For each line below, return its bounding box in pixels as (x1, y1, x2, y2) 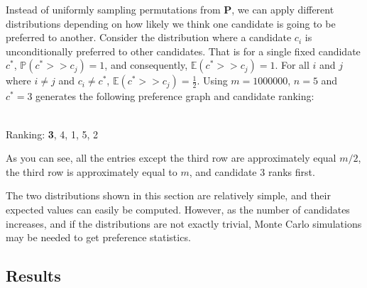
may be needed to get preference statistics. (6, 230, 191, 245)
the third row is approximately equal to (6, 164, 177, 179)
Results (6, 265, 61, 287)
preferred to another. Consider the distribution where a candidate (6, 30, 292, 45)
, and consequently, (104, 57, 188, 72)
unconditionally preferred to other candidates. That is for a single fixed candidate (6, 43, 361, 58)
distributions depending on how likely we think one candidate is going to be (6, 16, 336, 31)
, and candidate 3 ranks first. (189, 164, 315, 179)
